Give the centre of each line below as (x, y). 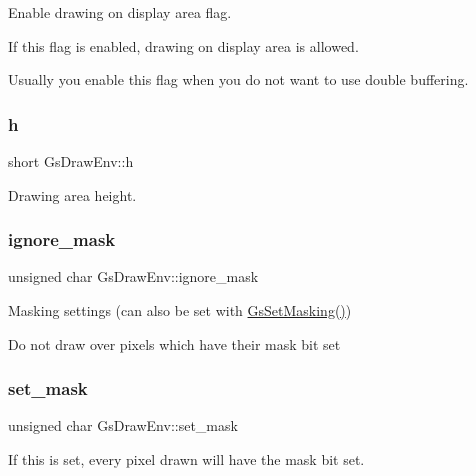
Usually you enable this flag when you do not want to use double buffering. (238, 79)
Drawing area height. (72, 194)
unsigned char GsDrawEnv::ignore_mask (133, 276)
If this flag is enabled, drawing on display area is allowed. (183, 45)
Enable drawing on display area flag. (120, 12)
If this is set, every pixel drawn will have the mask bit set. (186, 459)
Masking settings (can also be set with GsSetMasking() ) (180, 310)
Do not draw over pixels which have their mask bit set (174, 343)
